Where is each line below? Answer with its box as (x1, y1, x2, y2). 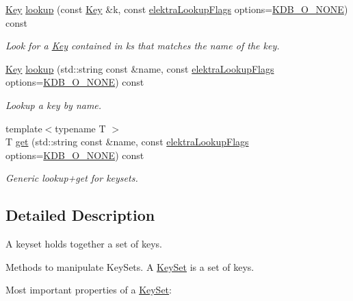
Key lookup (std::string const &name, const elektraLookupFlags (5, 61, 274, 75)
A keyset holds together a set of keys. (5, 237, 162, 251)
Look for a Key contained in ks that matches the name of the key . (5, 38, 280, 53)
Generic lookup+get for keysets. (5, 171, 138, 185)
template (5, 121, 42, 135)
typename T (55, 121, 106, 135)
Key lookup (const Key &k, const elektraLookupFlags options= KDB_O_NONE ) (5, 2, 348, 16)
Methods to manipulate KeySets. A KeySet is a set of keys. (5, 259, 254, 274)
